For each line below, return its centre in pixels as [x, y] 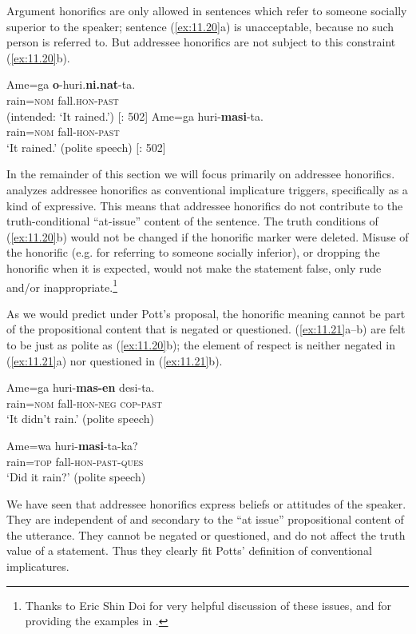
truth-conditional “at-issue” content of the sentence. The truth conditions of [192, 221]
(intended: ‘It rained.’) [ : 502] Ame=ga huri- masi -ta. [135, 116]
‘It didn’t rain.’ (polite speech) [80, 419]
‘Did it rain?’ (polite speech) [76, 477]
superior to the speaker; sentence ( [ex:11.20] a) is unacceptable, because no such [200, 26]
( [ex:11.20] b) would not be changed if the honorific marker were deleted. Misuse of [208, 236]
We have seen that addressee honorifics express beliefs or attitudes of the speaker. [206, 503]
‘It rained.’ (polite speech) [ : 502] [86, 147]
